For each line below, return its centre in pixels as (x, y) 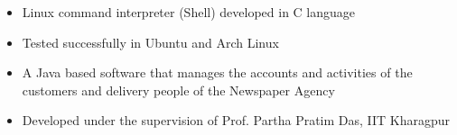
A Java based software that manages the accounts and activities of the (217, 72)
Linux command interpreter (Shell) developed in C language (189, 12)
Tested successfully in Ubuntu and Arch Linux (150, 42)
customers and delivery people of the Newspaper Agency (178, 90)
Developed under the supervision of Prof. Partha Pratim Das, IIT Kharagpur (236, 120)
